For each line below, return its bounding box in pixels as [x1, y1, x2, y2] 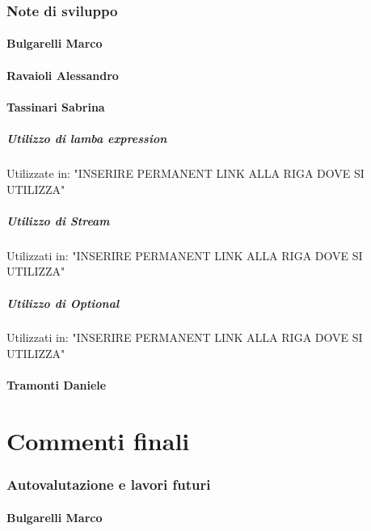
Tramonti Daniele [6, 377, 107, 394]
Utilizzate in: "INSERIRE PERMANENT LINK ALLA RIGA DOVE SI [6, 164, 365, 181]
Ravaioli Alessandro [6, 66, 119, 83]
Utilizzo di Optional [6, 294, 120, 311]
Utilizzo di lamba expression [6, 130, 167, 146]
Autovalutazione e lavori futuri [6, 474, 211, 495]
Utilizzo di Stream [6, 212, 110, 229]
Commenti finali [6, 424, 190, 457]
